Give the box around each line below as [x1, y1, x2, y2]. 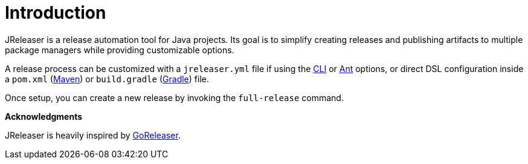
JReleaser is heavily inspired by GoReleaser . [5, 130, 181, 140]
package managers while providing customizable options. [5, 44, 234, 55]
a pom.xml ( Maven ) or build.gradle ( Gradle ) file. [5, 73, 209, 84]
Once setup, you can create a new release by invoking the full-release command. [5, 92, 344, 103]
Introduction [5, 2, 106, 23]
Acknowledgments [5, 111, 83, 122]
